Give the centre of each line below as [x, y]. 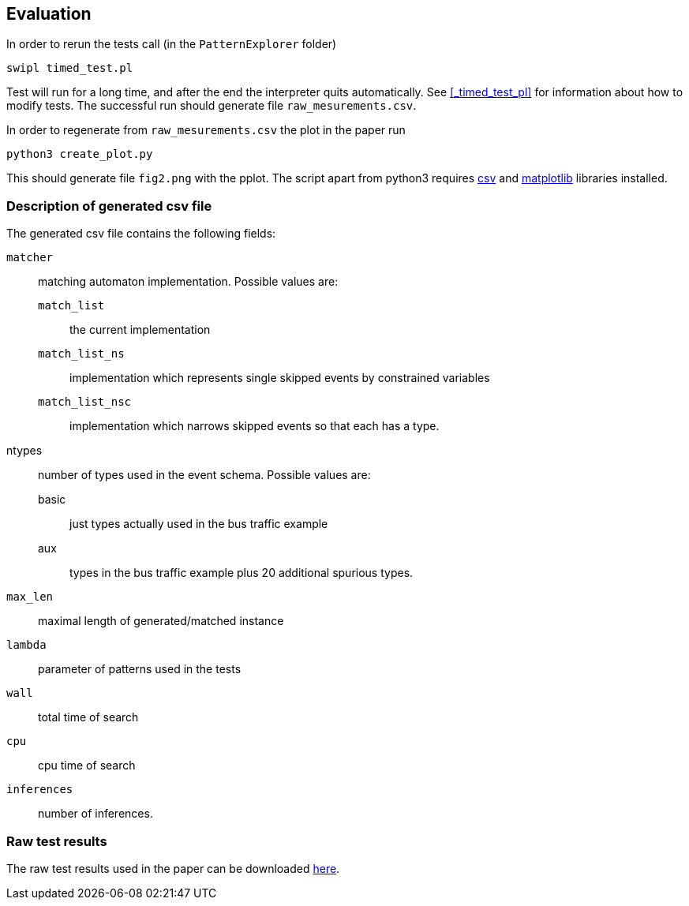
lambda [26, 645]
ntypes [24, 451]
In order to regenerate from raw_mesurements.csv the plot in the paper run [206, 130]
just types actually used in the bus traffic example [199, 524]
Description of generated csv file [109, 206]
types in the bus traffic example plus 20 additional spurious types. [242, 573]
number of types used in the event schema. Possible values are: [204, 475]
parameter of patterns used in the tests [140, 669]
